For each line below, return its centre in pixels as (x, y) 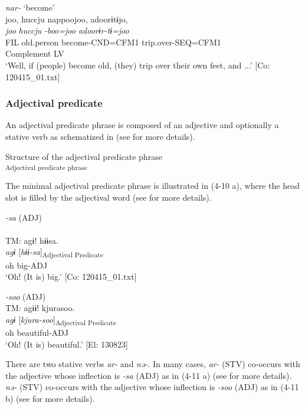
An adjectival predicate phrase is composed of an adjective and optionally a (142, 125)
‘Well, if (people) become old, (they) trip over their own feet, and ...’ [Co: (138, 65)
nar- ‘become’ (30, 7)
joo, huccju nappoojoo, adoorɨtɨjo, (67, 19)
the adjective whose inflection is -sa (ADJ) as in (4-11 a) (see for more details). (149, 375)
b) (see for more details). (50, 399)
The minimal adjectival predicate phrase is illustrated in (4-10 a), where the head (152, 186)
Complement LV (35, 53)
